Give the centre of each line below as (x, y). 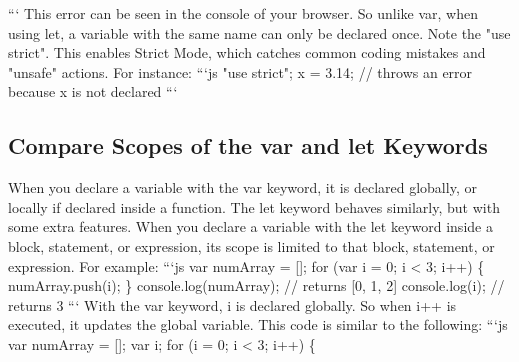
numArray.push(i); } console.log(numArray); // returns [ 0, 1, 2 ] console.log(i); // (256, 285)
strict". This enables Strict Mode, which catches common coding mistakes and (247, 52)
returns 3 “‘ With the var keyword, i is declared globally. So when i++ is (232, 304)
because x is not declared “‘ (93, 91)
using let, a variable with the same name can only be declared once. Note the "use (259, 32)
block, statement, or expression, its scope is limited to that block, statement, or (251, 245)
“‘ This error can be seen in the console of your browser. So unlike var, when (243, 13)
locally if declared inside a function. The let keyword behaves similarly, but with (254, 206)
